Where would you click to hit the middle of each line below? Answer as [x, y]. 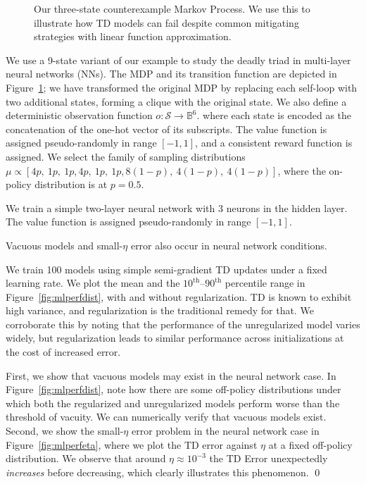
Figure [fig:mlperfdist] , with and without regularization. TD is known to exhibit [179, 296]
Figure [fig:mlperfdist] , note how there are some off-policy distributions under [173, 389]
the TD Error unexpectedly [269, 458]
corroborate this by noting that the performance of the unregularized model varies [183, 324]
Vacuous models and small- [64, 245]
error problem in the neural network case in [225, 431]
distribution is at [71, 184]
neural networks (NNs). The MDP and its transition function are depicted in [171, 74]
